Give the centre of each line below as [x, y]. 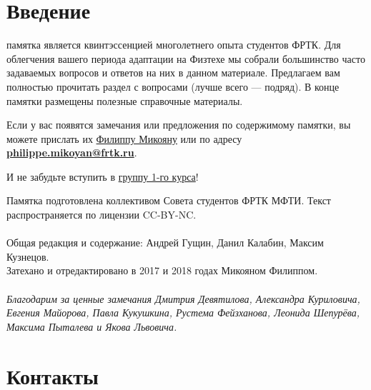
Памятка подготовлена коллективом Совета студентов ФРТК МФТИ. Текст [169, 200]
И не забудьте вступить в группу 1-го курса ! [103, 176]
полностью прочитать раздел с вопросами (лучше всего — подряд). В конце [173, 86]
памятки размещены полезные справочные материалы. [125, 100]
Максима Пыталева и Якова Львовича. [92, 326]
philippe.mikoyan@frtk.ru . [72, 152]
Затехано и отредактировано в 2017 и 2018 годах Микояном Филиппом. [162, 270]
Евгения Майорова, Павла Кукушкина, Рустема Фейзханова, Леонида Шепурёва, [183, 312]
